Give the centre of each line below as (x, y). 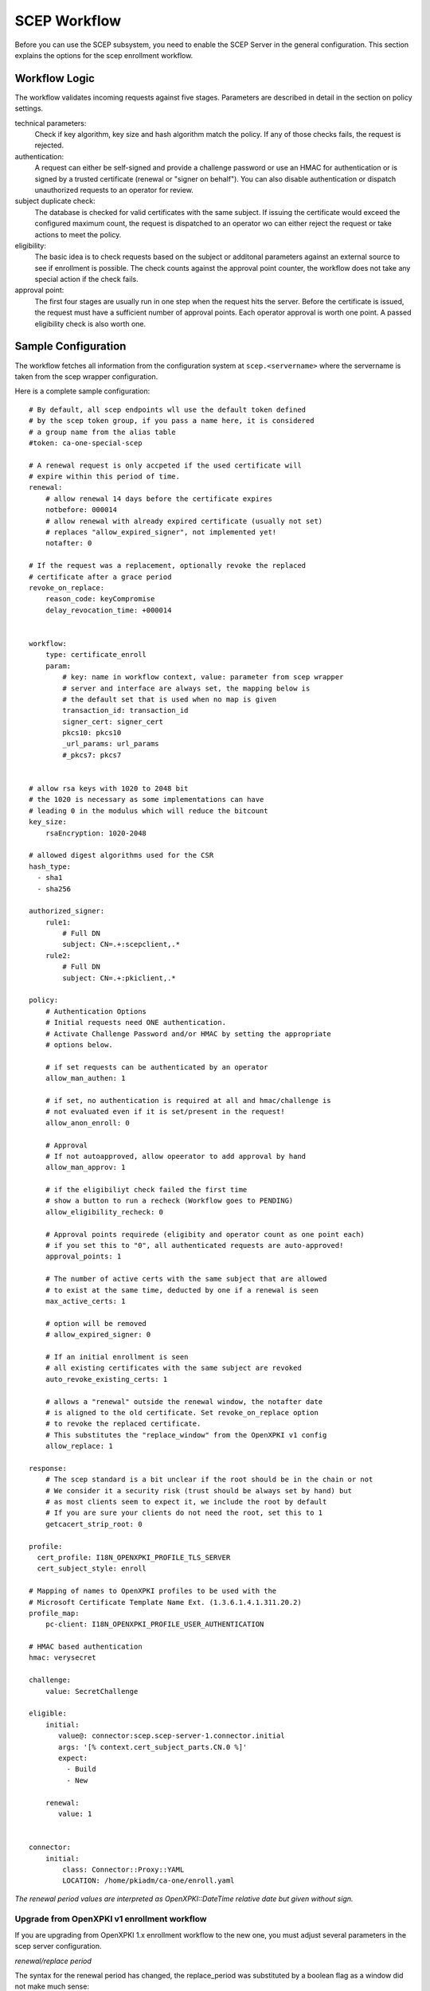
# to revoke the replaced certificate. (123, 1424)
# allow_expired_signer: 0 (98, 1335)
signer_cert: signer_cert (113, 722)
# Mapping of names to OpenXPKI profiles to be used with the (153, 1591)
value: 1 (75, 1813)
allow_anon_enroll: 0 (88, 1123)
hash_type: (50, 866)
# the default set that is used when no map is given (170, 699)
